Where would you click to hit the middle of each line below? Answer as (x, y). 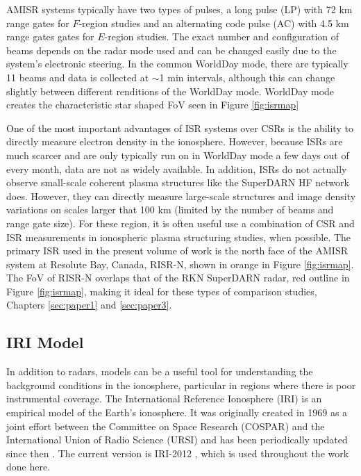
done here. (28, 467)
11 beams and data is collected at (78, 77)
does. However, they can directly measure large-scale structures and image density (181, 196)
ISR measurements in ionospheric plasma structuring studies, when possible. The (179, 237)
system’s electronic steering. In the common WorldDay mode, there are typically (177, 64)
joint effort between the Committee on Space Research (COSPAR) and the (166, 426)
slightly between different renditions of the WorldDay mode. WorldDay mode (170, 91)
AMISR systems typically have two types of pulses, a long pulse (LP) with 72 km (179, 9)
